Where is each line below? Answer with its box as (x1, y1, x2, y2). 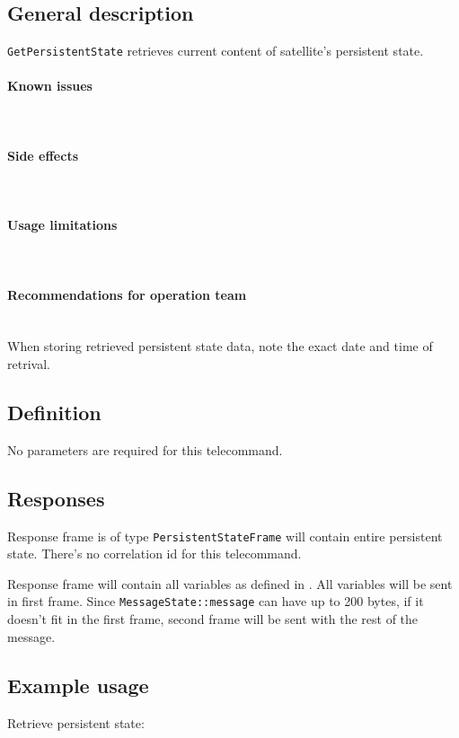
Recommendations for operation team (7, 285, 247, 303)
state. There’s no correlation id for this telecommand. (7, 544, 302, 563)
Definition (7, 399, 102, 426)
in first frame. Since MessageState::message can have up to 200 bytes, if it (7, 592, 424, 611)
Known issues (7, 76, 93, 95)
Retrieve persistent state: (7, 713, 145, 732)
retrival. (7, 355, 50, 373)
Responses (7, 484, 105, 512)
